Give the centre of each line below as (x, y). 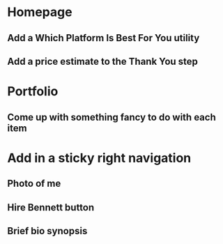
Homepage (40, 12)
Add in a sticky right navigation (99, 158)
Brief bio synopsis (47, 231)
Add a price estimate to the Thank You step (103, 61)
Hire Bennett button (51, 207)
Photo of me (34, 184)
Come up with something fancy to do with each (111, 117)
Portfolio (33, 92)
